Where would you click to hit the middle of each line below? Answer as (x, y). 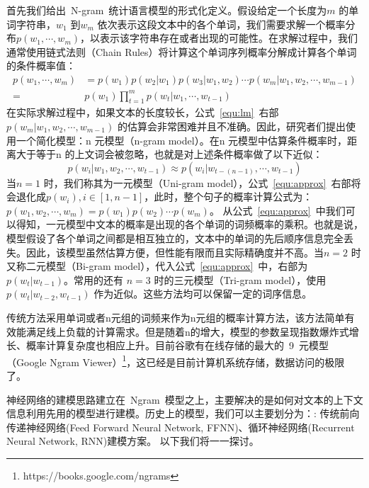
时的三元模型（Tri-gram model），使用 (240, 279)
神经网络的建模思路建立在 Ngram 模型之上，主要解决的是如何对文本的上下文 (185, 399)
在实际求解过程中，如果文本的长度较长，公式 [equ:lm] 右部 (143, 112)
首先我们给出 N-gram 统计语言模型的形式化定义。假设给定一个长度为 (167, 10)
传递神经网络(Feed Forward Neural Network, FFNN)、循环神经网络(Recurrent (181, 427)
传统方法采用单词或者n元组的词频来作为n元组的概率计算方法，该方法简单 (176, 318)
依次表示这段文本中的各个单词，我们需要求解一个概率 (221, 24)
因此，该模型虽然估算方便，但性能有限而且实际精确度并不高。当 (175, 252)
